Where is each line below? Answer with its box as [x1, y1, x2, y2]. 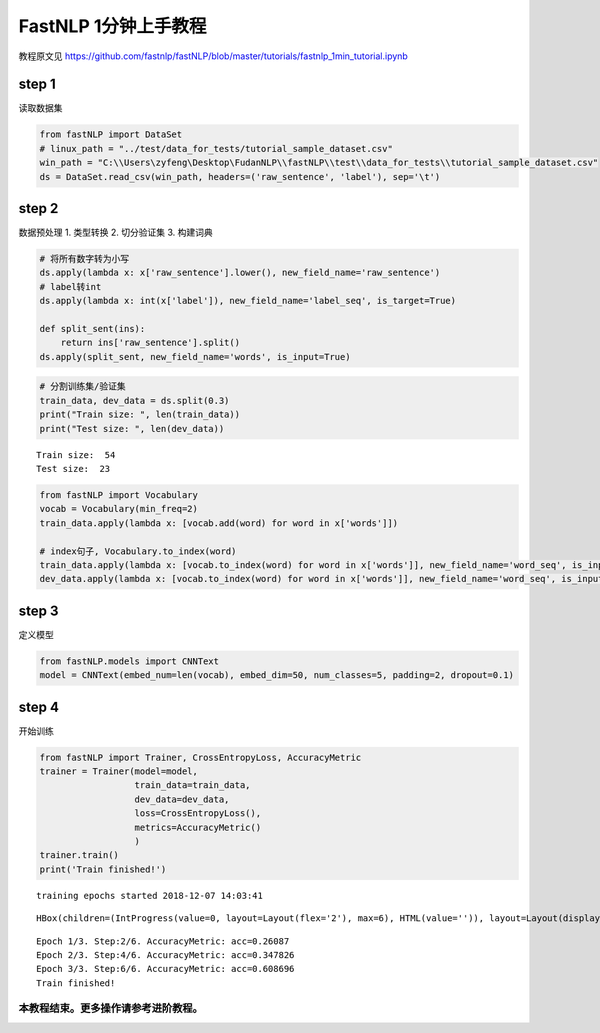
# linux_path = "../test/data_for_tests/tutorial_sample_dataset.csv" [39, 143, 394, 154]
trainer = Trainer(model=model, [39, 766, 199, 777]
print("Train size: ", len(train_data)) [39, 409, 240, 420]
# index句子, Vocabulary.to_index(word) [39, 545, 237, 557]
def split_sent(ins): [39, 323, 146, 335]
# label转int [39, 281, 102, 292]
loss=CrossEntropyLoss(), [134, 808, 262, 819]
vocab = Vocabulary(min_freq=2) [39, 503, 199, 515]
